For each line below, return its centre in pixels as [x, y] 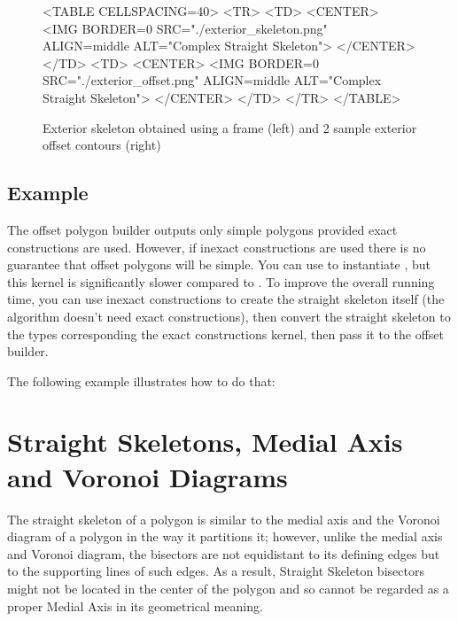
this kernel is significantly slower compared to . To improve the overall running [221, 281]
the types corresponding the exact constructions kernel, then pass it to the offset [225, 334]
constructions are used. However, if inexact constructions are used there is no [217, 247]
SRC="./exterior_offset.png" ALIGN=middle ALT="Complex [212, 80]
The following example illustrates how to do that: [141, 380]
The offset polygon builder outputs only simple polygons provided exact [202, 229]
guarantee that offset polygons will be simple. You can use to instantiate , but [219, 264]
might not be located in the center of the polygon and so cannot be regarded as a [228, 588]
